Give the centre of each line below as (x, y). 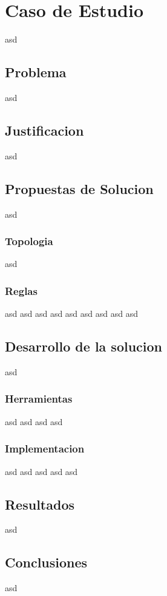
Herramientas (39, 399)
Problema (36, 72)
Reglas (21, 290)
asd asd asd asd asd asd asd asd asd (71, 314)
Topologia (29, 241)
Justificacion (44, 130)
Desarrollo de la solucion (84, 346)
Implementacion (45, 449)
